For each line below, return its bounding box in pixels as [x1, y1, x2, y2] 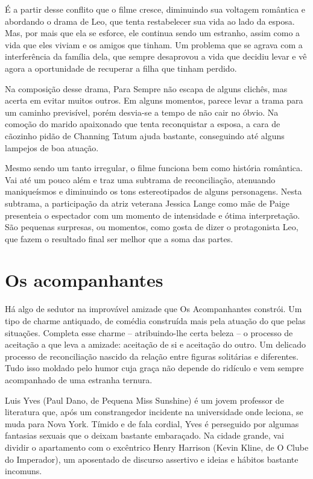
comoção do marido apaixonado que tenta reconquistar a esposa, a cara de [5, 117, 280, 130]
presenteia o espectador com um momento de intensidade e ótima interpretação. [5, 208, 300, 221]
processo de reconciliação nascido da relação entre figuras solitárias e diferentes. [5, 349, 299, 362]
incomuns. [5, 465, 42, 477]
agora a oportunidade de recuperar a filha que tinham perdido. [5, 61, 237, 74]
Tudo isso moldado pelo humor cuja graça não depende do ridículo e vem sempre [5, 362, 304, 374]
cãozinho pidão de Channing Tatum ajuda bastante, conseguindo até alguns [5, 129, 285, 142]
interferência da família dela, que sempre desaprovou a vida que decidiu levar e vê [5, 50, 307, 63]
